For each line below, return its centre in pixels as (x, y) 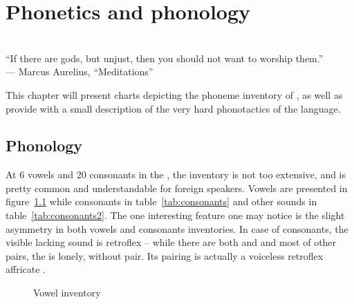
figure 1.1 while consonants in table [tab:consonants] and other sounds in (161, 201)
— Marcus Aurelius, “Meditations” (80, 72)
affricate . (26, 269)
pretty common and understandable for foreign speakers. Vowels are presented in (177, 188)
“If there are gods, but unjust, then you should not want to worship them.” (165, 58)
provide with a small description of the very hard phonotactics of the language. (173, 108)
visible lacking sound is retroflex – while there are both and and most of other (171, 242)
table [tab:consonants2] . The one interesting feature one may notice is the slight (175, 215)
